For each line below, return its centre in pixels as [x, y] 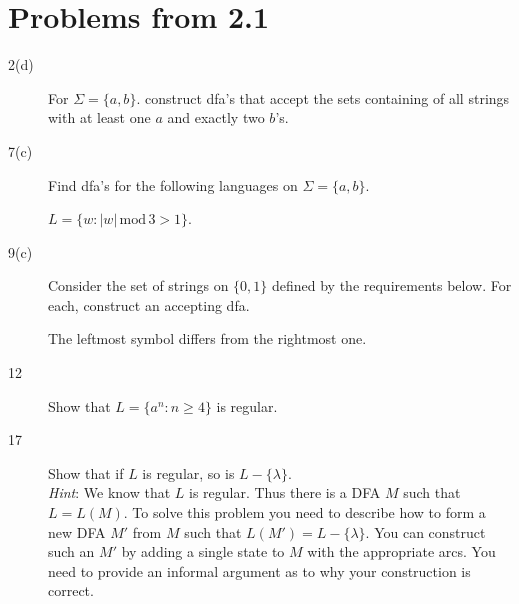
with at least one [99, 117]
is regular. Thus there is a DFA [284, 492]
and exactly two [216, 117]
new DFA [77, 531]
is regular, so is [188, 472]
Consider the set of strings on [138, 285]
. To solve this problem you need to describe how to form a [304, 512]
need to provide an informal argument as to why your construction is [259, 570]
